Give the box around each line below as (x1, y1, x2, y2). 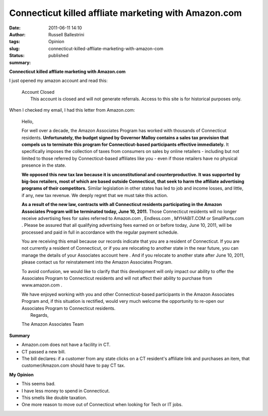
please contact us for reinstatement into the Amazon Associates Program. (21, 259, 173, 265)
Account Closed (21, 89, 55, 95)
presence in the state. (21, 162, 67, 168)
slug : (9, 45, 20, 52)
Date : (9, 25, 21, 31)
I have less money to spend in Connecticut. (21, 388, 110, 394)
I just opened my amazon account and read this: (9, 77, 108, 84)
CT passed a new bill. (21, 348, 66, 354)
